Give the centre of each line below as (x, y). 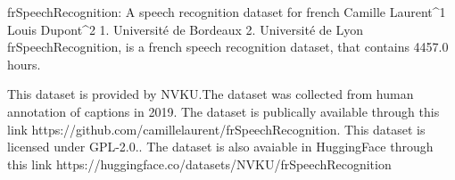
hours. (24, 64)
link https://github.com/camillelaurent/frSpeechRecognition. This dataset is (216, 129)
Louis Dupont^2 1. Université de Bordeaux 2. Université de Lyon (185, 29)
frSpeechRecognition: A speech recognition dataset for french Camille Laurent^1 (227, 12)
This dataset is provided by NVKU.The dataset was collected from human (211, 94)
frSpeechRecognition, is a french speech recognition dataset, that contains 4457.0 (228, 47)
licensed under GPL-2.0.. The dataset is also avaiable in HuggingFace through (220, 147)
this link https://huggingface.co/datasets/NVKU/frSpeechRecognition (199, 164)
